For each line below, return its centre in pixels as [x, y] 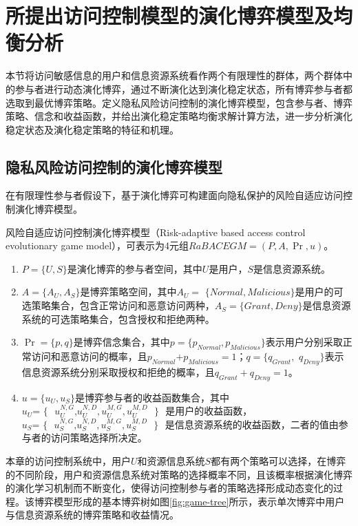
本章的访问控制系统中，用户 [68, 461]
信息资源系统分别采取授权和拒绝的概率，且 [118, 371]
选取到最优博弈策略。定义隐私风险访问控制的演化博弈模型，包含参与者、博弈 [179, 102]
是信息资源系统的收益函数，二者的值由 [252, 424]
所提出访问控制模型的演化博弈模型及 [170, 15]
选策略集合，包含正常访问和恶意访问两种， [118, 305]
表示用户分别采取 [304, 342]
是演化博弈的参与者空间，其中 [135, 268]
